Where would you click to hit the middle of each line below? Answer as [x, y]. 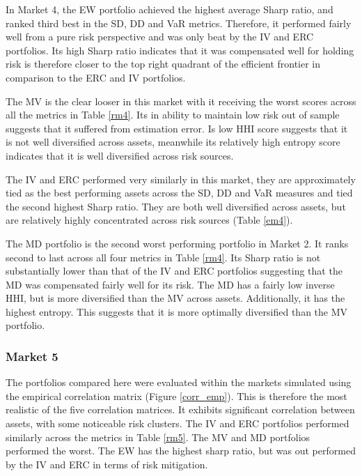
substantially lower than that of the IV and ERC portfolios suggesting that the [174, 271]
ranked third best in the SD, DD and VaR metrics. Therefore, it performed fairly [179, 23]
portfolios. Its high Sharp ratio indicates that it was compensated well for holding [180, 50]
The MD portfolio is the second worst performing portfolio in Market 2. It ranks [177, 243]
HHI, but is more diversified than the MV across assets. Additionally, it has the [175, 298]
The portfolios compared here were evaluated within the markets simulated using [179, 382]
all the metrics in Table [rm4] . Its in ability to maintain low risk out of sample [173, 115]
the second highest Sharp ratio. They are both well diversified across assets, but [176, 206]
